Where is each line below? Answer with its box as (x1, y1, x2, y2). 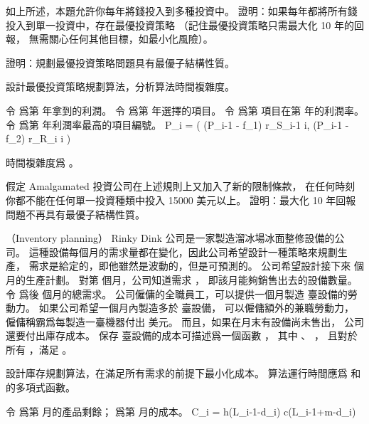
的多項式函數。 (6, 380, 75, 395)
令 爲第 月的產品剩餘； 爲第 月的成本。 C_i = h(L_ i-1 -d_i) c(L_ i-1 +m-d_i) (6, 403, 356, 418)
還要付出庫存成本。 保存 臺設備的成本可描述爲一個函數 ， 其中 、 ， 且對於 (6, 328, 358, 343)
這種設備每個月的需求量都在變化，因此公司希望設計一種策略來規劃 (28, 244, 338, 259)
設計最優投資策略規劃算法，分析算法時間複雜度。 (6, 79, 235, 94)
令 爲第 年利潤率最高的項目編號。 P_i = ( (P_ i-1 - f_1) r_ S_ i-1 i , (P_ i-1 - (6, 117, 349, 132)
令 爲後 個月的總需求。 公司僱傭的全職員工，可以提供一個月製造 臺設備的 (6, 286, 348, 301)
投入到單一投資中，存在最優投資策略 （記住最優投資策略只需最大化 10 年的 (6, 17, 354, 32)
